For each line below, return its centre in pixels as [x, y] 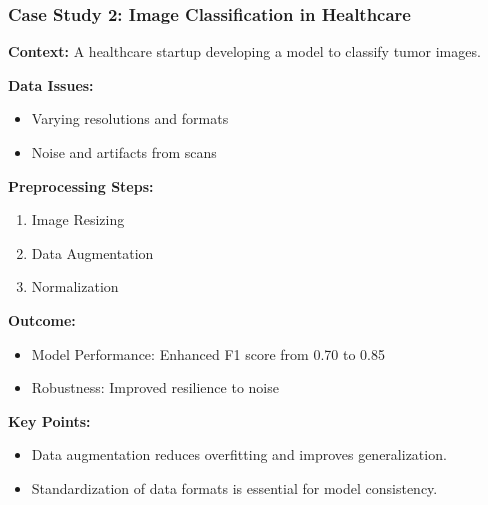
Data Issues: [51, 84]
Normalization [75, 286]
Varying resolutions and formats [130, 118]
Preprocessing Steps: [81, 185]
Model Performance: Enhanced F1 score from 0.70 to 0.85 [208, 353]
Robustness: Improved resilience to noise [155, 387]
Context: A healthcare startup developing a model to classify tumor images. [244, 51]
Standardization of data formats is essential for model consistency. [234, 487]
